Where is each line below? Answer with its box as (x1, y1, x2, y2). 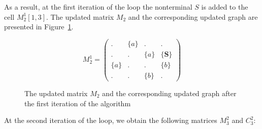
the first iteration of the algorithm (24, 98, 131, 108)
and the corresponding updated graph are (128, 11, 258, 22)
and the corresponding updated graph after (102, 88, 237, 98)
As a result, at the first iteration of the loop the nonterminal (4, 2, 192, 12)
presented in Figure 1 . (4, 21, 74, 32)
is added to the (201, 2, 248, 12)
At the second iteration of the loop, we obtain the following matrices (4, 115, 217, 125)
